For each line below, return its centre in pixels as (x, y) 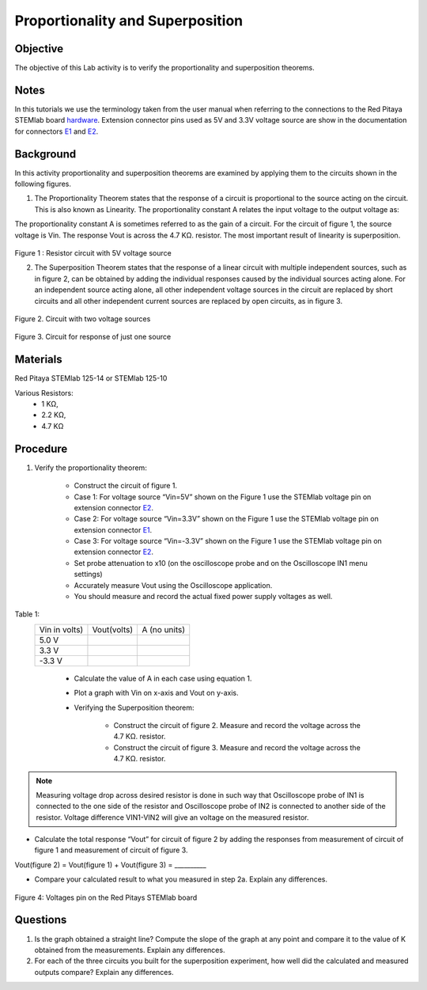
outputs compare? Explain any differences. (104, 972)
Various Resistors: (44, 393)
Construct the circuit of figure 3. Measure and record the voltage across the (237, 747)
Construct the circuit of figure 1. (126, 486)
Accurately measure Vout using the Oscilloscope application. (173, 585)
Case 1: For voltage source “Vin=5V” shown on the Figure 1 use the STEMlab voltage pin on (223, 497)
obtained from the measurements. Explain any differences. (130, 950)
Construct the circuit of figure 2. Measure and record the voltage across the (237, 725)
